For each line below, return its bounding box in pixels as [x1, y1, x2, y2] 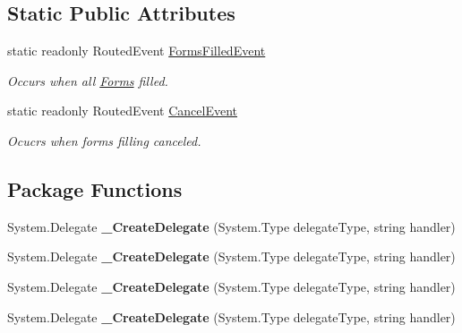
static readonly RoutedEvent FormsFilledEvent [7, 41, 266, 60]
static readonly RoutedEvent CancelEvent [7, 101, 237, 120]
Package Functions [7, 175, 183, 202]
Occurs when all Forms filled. [7, 71, 168, 90]
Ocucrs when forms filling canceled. [7, 131, 201, 149]
